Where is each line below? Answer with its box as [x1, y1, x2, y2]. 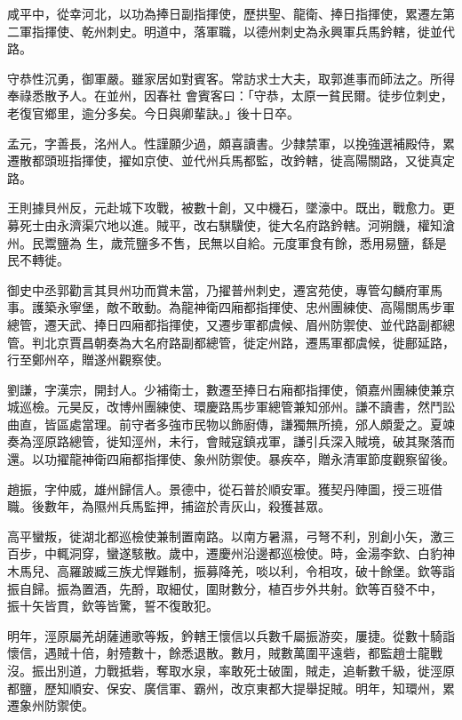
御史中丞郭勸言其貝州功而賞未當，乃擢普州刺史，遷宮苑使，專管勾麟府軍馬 [7, 280, 442, 299]
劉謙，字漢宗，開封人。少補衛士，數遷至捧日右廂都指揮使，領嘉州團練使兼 [7, 380, 442, 398]
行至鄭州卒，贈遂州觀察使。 [7, 350, 169, 369]
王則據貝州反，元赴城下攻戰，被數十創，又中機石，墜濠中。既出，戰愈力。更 [7, 198, 455, 217]
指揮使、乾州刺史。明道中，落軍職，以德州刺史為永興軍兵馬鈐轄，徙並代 [31, 21, 455, 40]
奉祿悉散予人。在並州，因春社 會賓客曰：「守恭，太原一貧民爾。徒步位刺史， [7, 86, 453, 105]
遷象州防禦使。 [7, 696, 94, 715]
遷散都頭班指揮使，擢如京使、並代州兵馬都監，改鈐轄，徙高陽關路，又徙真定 [7, 151, 455, 170]
